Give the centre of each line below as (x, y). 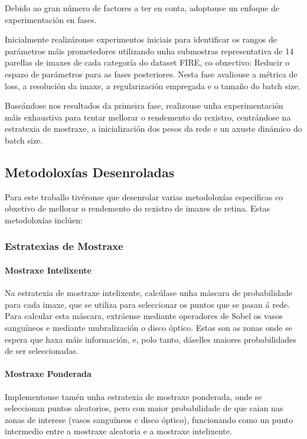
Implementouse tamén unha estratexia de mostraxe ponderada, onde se (133, 396)
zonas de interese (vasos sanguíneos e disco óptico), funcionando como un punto (149, 419)
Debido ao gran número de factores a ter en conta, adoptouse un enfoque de (142, 8)
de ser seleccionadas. (42, 351)
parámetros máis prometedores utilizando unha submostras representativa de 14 (149, 51)
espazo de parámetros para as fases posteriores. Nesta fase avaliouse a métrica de (151, 74)
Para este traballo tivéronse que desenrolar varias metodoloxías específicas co (144, 196)
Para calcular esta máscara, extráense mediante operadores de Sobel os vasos (144, 316)
